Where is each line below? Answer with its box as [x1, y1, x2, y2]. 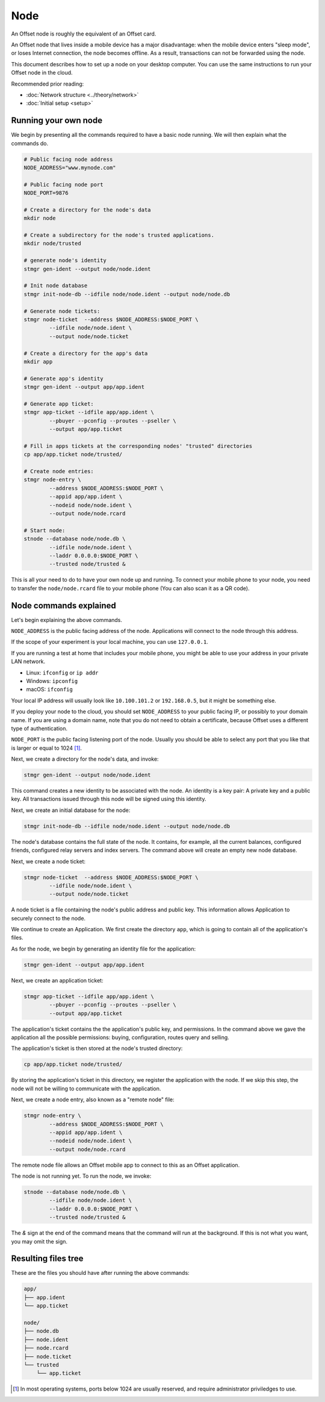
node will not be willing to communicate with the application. [11, 1085, 161, 1092]
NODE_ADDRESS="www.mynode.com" [23, 164, 117, 171]
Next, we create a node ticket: [11, 858, 86, 865]
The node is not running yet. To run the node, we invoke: [11, 1172, 152, 1180]
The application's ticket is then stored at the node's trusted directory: [11, 1045, 183, 1052]
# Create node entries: [23, 468, 94, 475]
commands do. [11, 139, 48, 147]
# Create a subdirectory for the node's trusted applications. [23, 232, 215, 239]
